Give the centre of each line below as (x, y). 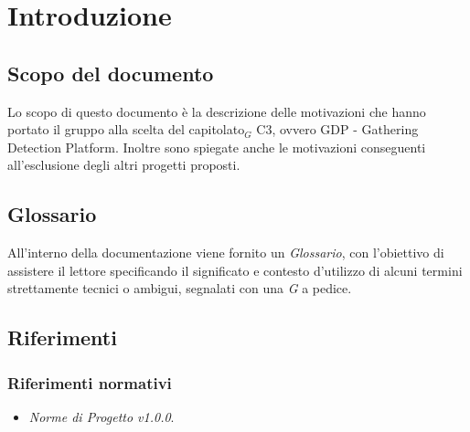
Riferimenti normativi (90, 382)
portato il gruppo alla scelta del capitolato (126, 129)
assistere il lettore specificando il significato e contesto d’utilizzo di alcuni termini (235, 270)
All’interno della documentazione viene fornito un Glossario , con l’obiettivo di (226, 253)
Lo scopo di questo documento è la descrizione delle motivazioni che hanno (217, 111)
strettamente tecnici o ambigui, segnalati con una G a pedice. (180, 288)
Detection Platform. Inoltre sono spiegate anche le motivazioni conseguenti (217, 147)
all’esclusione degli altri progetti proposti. (124, 165)
